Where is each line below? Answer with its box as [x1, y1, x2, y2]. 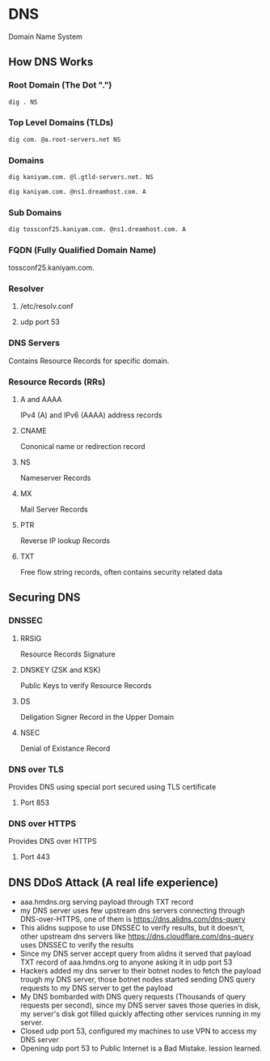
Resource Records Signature [19, 649, 116, 659]
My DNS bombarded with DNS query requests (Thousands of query [19, 992, 247, 1002]
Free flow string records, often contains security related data [19, 567, 223, 577]
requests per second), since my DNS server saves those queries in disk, [19, 1000, 261, 1010]
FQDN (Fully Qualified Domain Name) [8, 244, 157, 255]
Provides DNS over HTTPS [8, 836, 97, 846]
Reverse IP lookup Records [19, 536, 111, 545]
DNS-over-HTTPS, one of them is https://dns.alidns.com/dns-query [19, 914, 246, 924]
